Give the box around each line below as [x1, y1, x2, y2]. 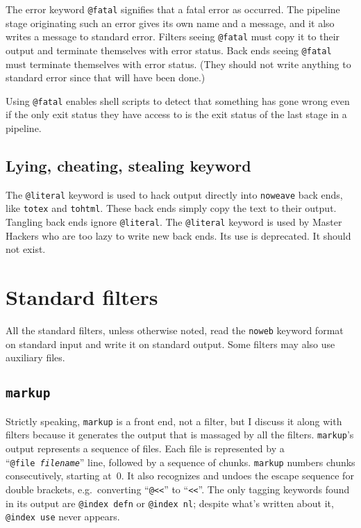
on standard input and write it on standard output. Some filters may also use [6, 336, 335, 351]
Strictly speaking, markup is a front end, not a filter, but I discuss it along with [6, 413, 342, 428]
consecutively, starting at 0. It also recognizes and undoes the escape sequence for [6, 468, 354, 483]
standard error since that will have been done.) [6, 70, 205, 85]
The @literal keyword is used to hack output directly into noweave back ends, [6, 187, 343, 201]
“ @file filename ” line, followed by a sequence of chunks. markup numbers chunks [6, 454, 355, 469]
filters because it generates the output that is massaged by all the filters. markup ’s [6, 427, 354, 442]
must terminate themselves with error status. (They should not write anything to [6, 56, 351, 71]
